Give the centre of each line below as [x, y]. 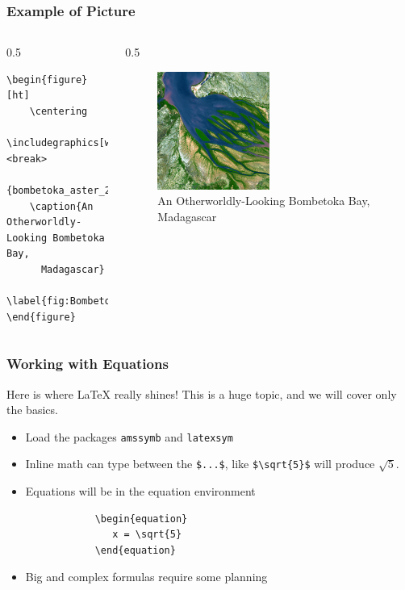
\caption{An [61, 206]
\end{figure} [41, 317]
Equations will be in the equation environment [140, 491]
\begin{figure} [47, 80]
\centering [58, 111]
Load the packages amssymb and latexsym [129, 436]
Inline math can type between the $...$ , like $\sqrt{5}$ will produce [200, 464]
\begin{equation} [141, 519]
